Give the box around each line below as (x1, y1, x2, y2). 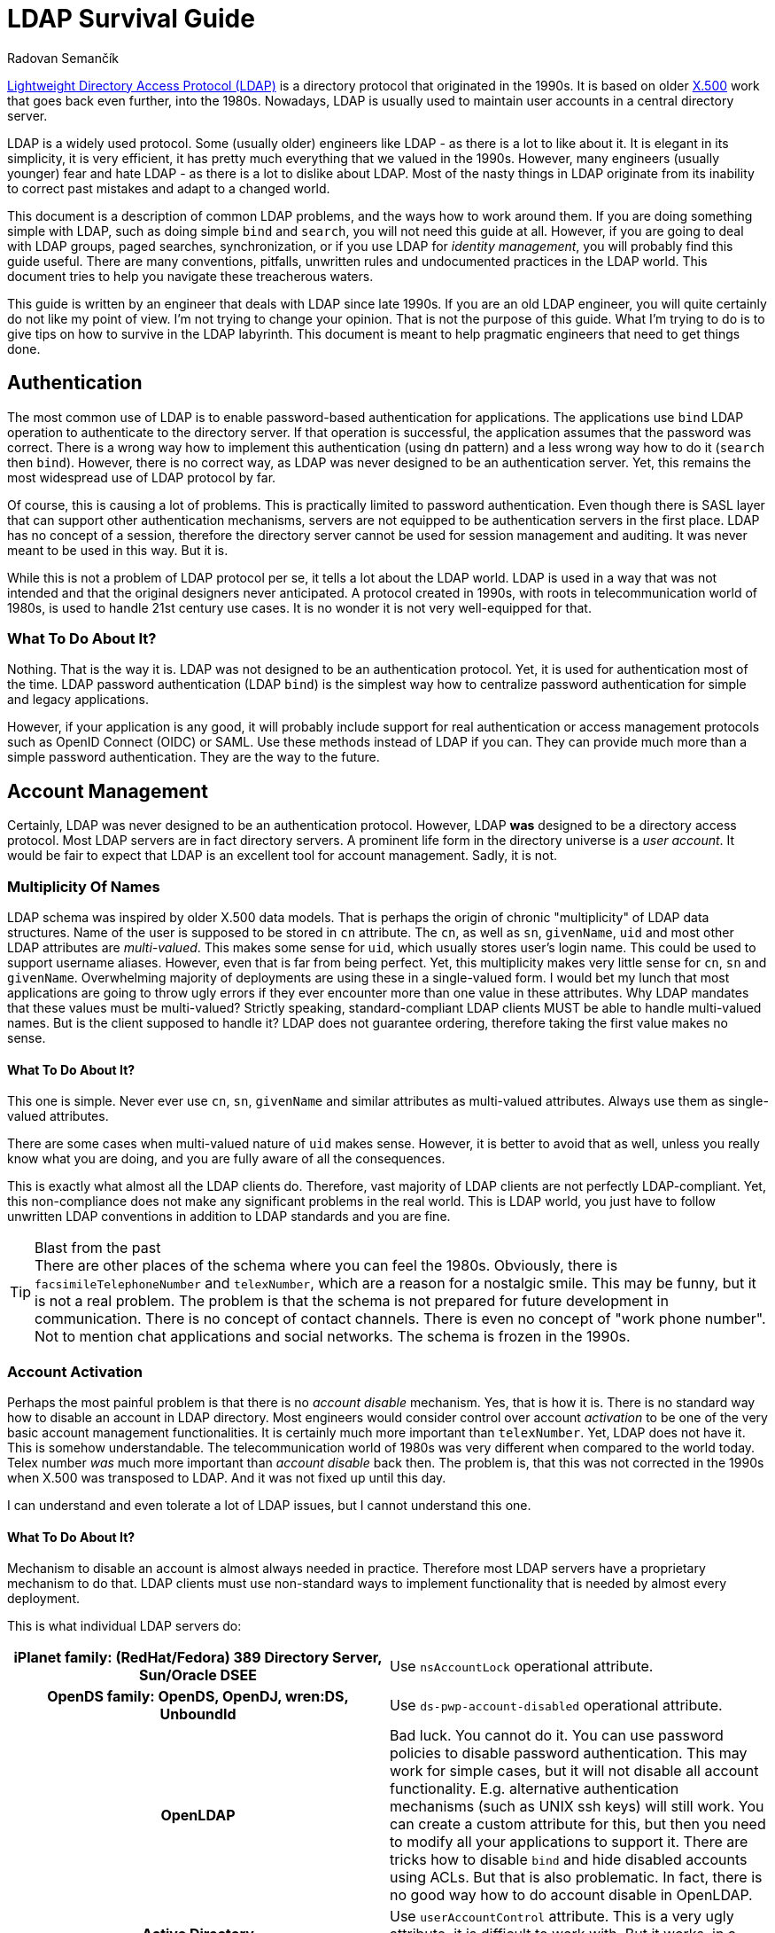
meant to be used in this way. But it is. (7, 542, 229, 558)
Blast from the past (35, 1239, 161, 1257)
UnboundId (159, 1705, 236, 1724)
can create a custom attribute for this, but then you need (390, 1815, 766, 1834)
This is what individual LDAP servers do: (7, 1618, 242, 1634)
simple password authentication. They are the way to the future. (7, 749, 380, 765)
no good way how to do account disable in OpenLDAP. (390, 1886, 753, 1905)
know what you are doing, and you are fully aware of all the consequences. (7, 1151, 446, 1167)
